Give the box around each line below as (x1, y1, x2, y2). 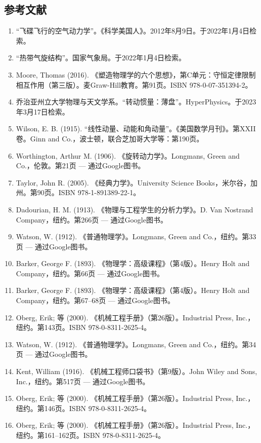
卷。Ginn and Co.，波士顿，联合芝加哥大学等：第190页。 (16, 133, 204, 143)
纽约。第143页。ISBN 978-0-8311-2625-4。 (16, 322, 151, 333)
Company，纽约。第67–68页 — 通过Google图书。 (16, 295, 175, 306)
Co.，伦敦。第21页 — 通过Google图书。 (16, 160, 145, 171)
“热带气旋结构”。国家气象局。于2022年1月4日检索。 (16, 52, 186, 63)
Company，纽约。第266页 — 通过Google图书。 (16, 214, 167, 225)
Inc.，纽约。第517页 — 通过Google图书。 (16, 376, 150, 386)
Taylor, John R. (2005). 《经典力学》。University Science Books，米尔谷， (16, 177, 250, 188)
